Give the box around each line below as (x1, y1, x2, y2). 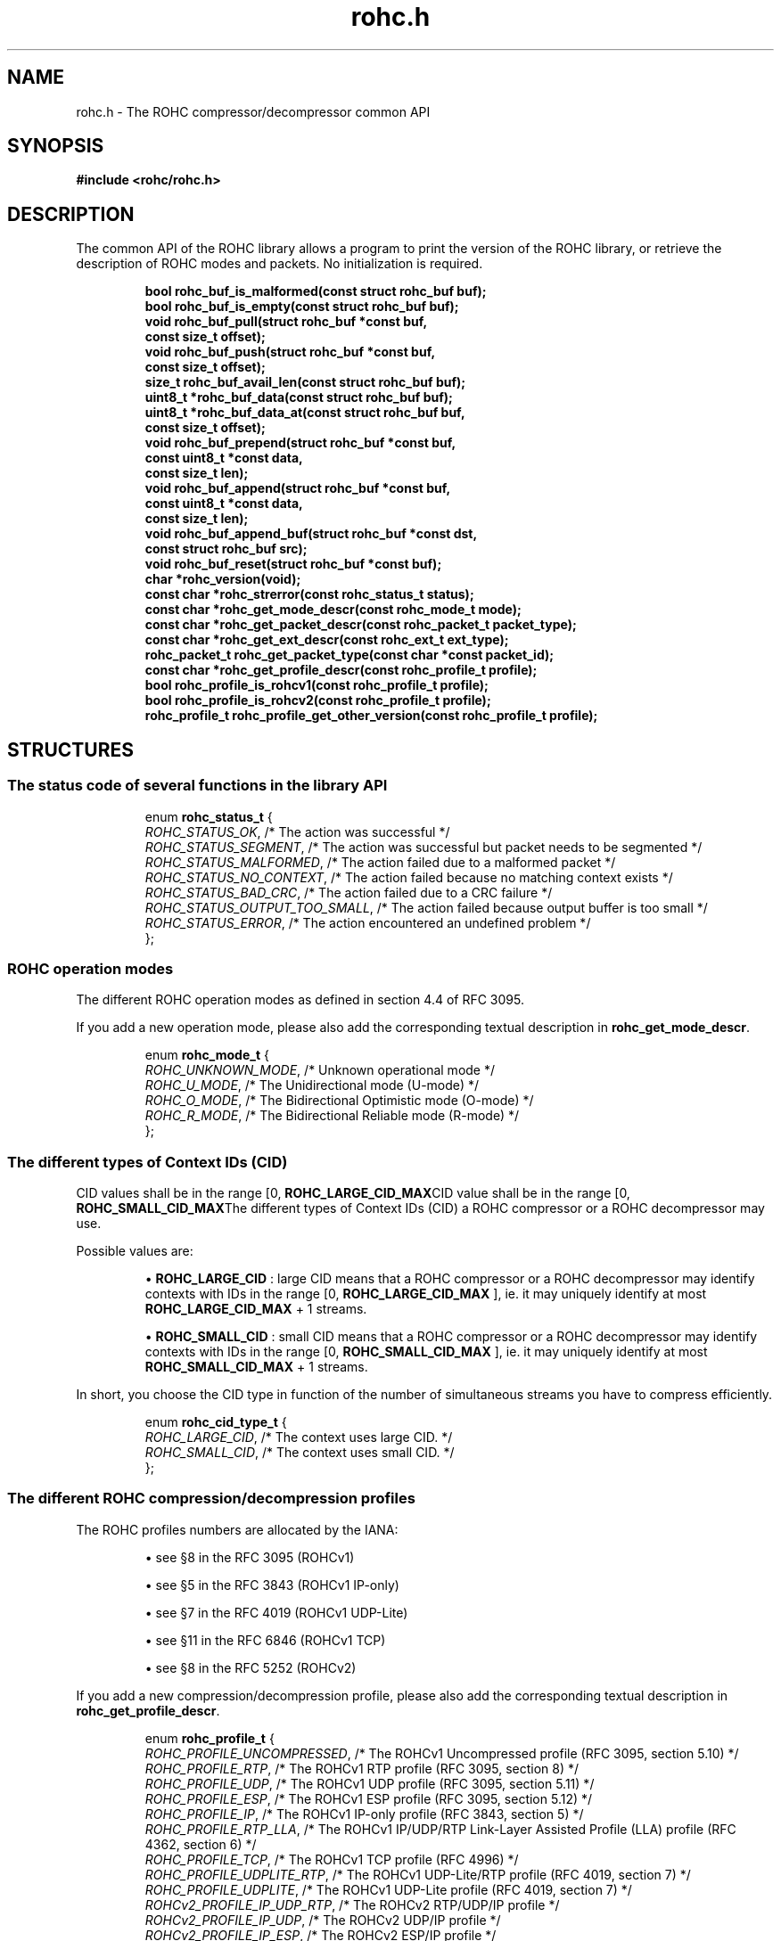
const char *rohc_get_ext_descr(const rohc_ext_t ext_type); (144, 632, 509, 648)
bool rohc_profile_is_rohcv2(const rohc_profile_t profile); (144, 692, 491, 708)
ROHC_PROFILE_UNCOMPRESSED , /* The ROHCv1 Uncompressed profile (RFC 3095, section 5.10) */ (144, 1745, 739, 1761)
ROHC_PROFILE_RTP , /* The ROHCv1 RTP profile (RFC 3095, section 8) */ (144, 1760, 580, 1776)
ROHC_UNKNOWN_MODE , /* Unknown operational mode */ (144, 1062, 496, 1078)
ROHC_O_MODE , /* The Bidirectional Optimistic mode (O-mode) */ (144, 1093, 534, 1109)
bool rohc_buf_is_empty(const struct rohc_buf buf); (144, 299, 459, 315)
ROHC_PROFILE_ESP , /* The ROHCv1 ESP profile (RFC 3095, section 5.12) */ (144, 1790, 593, 1806)
